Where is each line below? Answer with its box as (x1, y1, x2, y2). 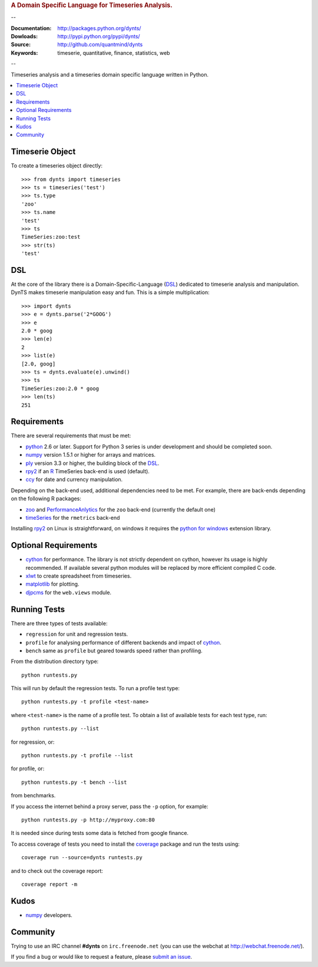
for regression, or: (11, 738, 55, 745)
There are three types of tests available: (11, 619, 108, 627)
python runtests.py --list (21, 725, 100, 732)
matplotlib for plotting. (25, 580, 79, 588)
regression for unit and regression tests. (25, 631, 128, 638)
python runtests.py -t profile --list (21, 752, 134, 759)
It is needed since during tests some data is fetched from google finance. (11, 830, 188, 837)
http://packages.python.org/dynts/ (57, 24, 141, 32)
